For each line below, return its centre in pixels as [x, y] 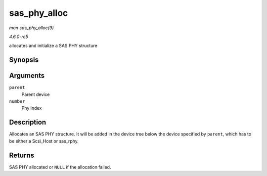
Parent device [36, 94]
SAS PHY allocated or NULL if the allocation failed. [60, 167]
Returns [22, 155]
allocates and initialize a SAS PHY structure [53, 46]
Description [28, 122]
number [17, 102]
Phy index [32, 108]
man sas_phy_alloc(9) [31, 28]
